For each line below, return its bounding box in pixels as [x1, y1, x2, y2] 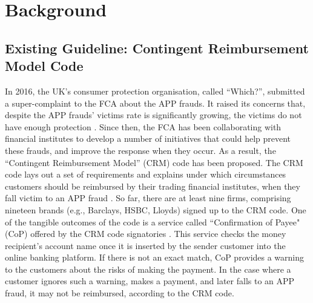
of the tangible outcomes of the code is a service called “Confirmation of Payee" [5, 215, 300, 228]
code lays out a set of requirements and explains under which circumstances [5, 168, 286, 181]
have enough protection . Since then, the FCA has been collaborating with [5, 120, 282, 133]
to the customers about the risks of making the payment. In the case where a [5, 262, 291, 275]
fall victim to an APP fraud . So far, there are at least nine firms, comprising [5, 191, 291, 204]
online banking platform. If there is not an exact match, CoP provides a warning [5, 251, 305, 264]
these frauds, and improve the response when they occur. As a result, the [5, 144, 276, 156]
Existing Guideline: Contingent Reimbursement [5, 38, 309, 57]
